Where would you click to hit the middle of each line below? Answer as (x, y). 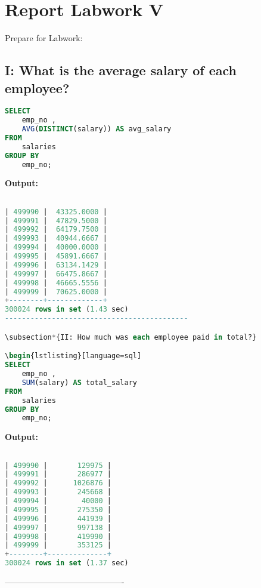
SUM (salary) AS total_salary (79, 382)
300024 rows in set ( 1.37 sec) (67, 563)
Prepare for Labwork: (44, 38)
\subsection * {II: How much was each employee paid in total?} (131, 337)
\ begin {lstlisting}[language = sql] (73, 356)
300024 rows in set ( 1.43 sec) (67, 310)
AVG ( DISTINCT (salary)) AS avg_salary (97, 129)
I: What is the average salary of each (121, 70)
